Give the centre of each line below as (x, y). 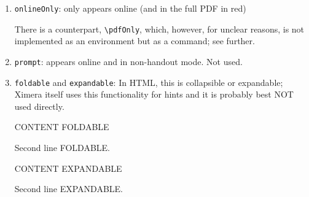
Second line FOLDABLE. (62, 147)
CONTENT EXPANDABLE (68, 168)
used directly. (39, 106)
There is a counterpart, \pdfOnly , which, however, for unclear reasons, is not (159, 29)
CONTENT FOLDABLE (62, 127)
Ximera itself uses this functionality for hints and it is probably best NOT (154, 94)
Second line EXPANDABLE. (68, 189)
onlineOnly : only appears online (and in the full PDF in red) (130, 8)
